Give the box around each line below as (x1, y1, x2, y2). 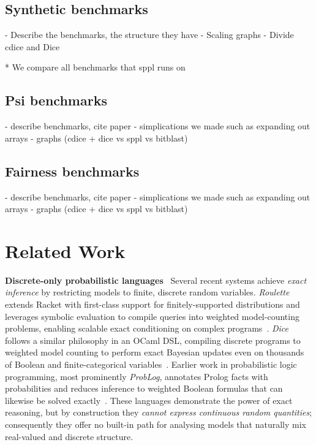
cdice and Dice (5, 40, 60, 53)
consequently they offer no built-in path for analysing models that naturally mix (5, 418, 306, 431)
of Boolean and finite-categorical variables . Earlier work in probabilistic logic (5, 358, 297, 371)
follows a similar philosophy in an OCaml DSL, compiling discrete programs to (5, 333, 301, 346)
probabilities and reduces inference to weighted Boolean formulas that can (5, 382, 283, 395)
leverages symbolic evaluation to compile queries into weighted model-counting (5, 310, 299, 322)
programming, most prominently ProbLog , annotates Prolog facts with (5, 370, 268, 382)
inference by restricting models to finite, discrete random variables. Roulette (5, 286, 290, 299)
